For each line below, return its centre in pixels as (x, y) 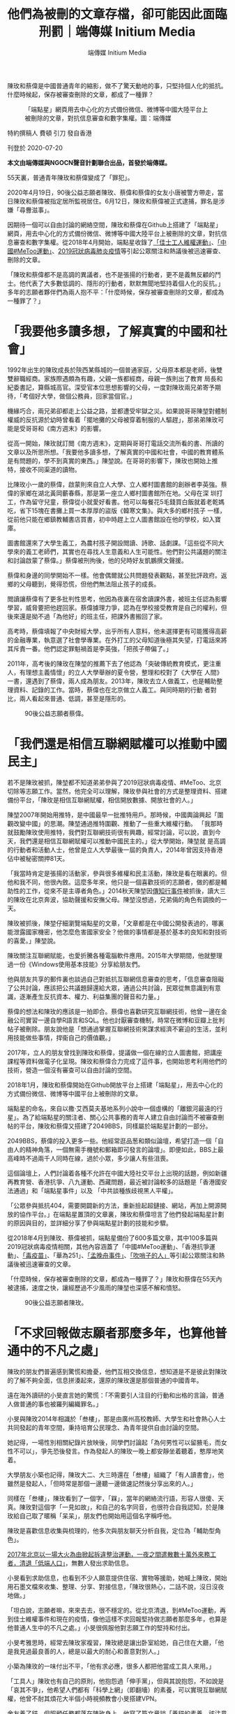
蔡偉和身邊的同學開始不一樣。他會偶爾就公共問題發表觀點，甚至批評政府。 (114, 575)
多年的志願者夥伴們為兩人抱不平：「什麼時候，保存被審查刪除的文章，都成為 (116, 292)
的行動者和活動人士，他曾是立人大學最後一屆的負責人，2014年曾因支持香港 (115, 850)
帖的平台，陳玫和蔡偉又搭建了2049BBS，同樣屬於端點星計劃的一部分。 (109, 1126)
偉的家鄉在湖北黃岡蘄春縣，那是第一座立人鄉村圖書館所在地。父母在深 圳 (112, 493)
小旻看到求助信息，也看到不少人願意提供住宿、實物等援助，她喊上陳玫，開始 (117, 1578)
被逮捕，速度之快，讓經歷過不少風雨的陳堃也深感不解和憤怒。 (96, 1287)
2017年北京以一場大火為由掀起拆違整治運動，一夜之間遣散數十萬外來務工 (112, 1554)
